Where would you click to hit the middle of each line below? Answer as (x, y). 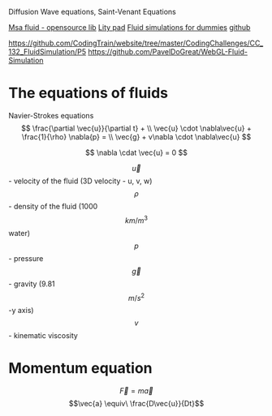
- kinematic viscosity (43, 336)
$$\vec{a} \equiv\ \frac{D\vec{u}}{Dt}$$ (136, 404)
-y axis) (21, 311)
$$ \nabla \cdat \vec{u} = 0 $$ (136, 152)
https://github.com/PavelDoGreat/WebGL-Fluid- (168, 51)
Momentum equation (80, 369)
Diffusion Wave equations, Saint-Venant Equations (93, 12)
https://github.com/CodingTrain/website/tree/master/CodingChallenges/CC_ (136, 43)
